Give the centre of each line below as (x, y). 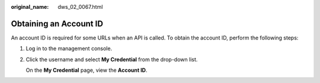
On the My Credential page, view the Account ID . (87, 70)
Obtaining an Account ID (57, 24)
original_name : (30, 7)
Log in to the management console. (69, 49)
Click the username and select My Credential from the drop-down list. (112, 59)
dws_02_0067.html (80, 7)
